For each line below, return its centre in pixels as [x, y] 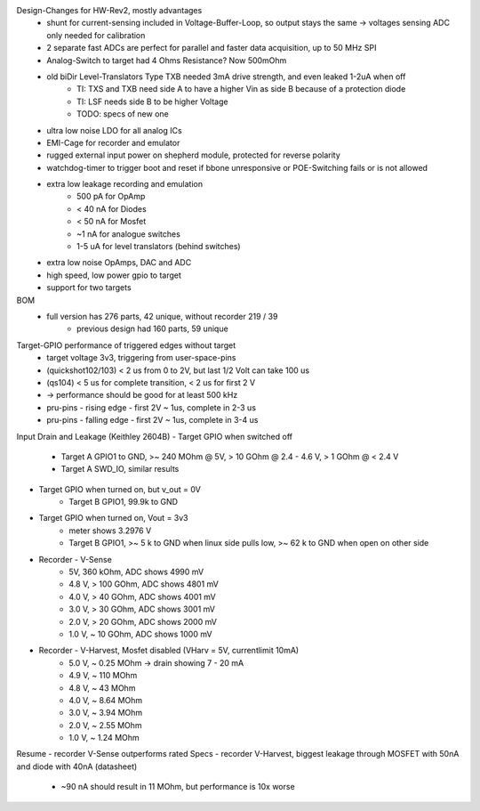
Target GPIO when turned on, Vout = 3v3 [113, 518]
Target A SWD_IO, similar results [120, 469]
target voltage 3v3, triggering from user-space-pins [141, 358]
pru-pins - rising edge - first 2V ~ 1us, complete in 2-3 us [152, 407]
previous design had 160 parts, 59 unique [152, 328]
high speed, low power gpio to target [114, 275]
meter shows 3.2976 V [110, 531]
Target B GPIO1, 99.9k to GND [123, 502]
